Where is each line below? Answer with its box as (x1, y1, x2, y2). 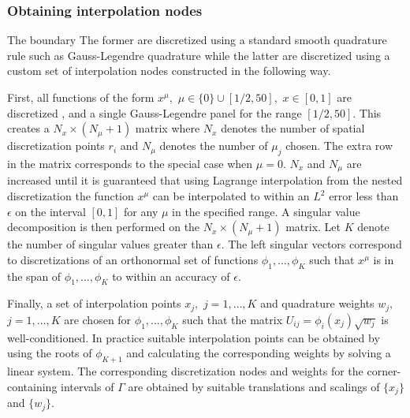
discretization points (7, 137, 105, 154)
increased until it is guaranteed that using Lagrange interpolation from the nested (7, 172, 403, 188)
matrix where (135, 120, 200, 136)
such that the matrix (182, 311, 283, 327)
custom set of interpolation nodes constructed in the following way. (7, 62, 331, 79)
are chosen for (64, 311, 132, 327)
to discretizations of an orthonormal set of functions (7, 251, 259, 267)
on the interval (15, 203, 86, 219)
